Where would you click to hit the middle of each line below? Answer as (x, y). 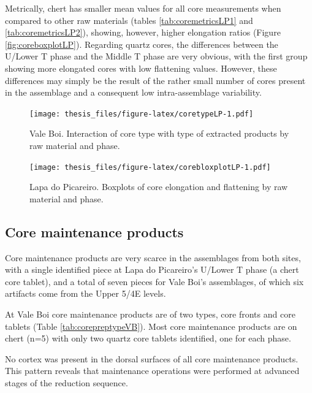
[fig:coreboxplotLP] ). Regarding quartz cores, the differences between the (142, 44)
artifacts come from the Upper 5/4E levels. (86, 293)
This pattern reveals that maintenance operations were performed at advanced (152, 371)
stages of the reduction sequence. (67, 382)
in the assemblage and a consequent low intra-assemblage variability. (133, 92)
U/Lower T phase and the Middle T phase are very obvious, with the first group (156, 56)
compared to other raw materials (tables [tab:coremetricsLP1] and (129, 20)
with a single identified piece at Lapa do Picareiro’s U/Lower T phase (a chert (152, 269)
